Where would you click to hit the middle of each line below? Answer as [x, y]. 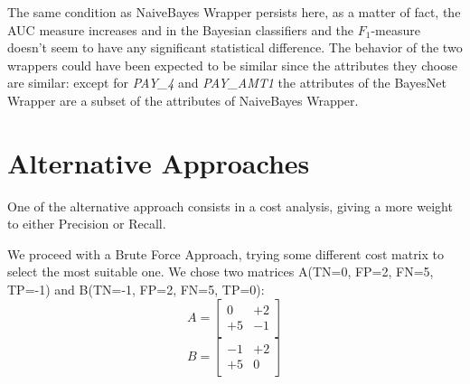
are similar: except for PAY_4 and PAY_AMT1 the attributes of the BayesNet [227, 83]
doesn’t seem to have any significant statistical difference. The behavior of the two [235, 47]
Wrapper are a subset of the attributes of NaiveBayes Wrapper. [183, 100]
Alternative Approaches [159, 162]
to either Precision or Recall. [87, 224]
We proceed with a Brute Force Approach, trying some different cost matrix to [226, 253]
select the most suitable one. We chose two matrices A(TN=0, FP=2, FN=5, [221, 272]
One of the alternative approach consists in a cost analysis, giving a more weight [230, 206]
